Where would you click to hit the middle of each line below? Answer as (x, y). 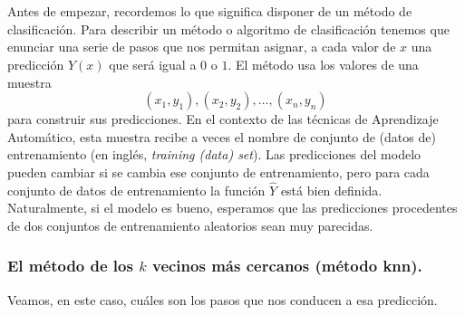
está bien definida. (331, 190)
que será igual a (153, 64)
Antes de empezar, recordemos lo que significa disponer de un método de (210, 11)
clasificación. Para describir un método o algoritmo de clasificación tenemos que (228, 29)
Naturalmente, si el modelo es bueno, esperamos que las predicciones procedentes (232, 208)
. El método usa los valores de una (323, 64)
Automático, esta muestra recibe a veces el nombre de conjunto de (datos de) (222, 136)
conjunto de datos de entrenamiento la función (136, 190)
